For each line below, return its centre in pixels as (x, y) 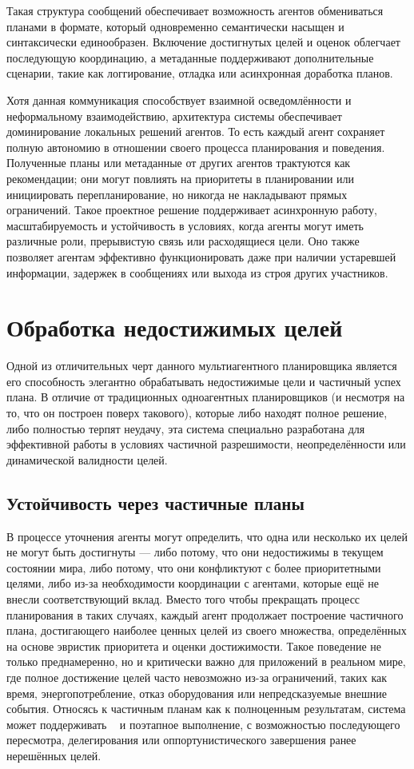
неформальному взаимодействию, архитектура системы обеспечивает (174, 116)
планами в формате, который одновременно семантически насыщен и (175, 26)
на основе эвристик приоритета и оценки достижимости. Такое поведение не (194, 645)
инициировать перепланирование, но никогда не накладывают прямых (177, 194)
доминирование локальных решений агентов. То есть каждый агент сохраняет (196, 131)
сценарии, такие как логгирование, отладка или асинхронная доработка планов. (200, 73)
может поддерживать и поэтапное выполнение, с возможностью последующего (203, 724)
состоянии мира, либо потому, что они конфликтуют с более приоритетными (194, 567)
